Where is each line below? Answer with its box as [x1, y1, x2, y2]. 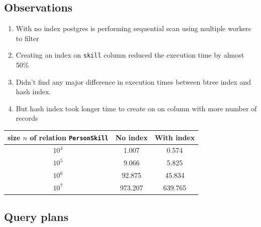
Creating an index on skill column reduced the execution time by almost [16, 50, 244, 60]
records [16, 113, 38, 123]
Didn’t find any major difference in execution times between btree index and [16, 76, 251, 87]
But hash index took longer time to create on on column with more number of [16, 103, 257, 113]
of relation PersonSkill [30, 132, 108, 142]
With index [155, 132, 195, 142]
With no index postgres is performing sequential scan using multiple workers [16, 23, 251, 34]
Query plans [4, 209, 69, 224]
